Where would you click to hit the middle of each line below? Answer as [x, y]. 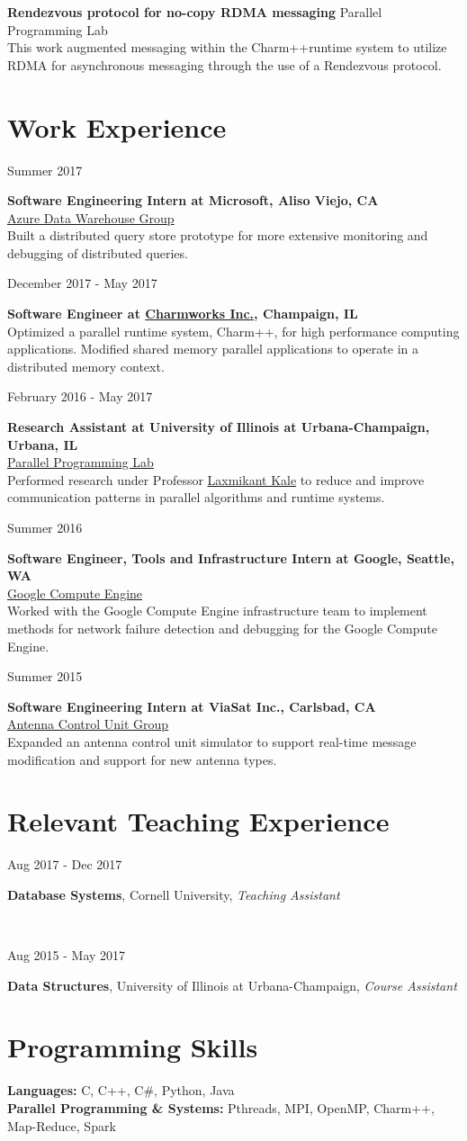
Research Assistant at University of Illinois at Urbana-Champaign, [219, 427]
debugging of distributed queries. [98, 252]
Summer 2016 [45, 527]
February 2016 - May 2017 [80, 396]
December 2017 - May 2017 [82, 283]
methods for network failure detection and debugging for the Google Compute [222, 628]
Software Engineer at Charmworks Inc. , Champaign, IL [183, 314]
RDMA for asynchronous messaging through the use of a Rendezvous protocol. [225, 64]
